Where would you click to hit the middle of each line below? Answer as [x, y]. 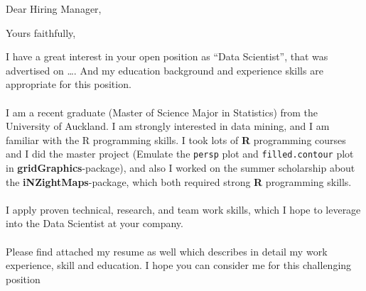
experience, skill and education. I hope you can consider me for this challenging [179, 265]
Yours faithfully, [41, 32]
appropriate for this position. [69, 84]
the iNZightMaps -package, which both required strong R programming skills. [179, 181]
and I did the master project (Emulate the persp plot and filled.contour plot [180, 154]
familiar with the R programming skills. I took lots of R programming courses [176, 139]
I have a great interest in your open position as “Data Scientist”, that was [167, 56]
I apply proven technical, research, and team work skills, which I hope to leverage [183, 209]
